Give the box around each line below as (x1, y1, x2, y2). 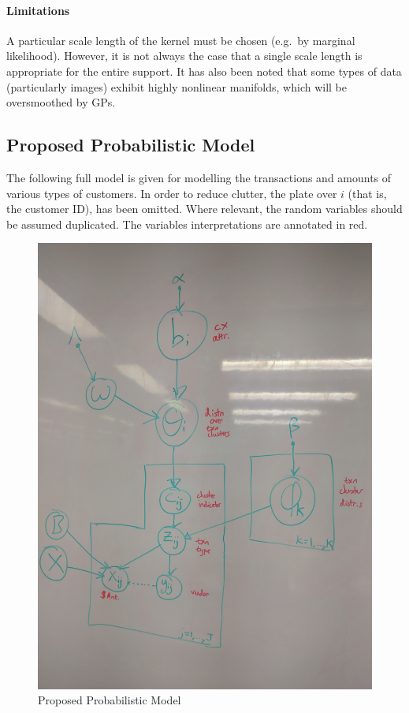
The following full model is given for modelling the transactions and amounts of (6, 169, 392, 185)
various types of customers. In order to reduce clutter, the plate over (6, 185, 337, 201)
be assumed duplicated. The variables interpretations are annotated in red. (6, 215, 368, 232)
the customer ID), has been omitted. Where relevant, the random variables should (6, 200, 403, 217)
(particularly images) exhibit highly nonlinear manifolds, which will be (6, 78, 348, 95)
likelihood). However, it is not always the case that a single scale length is (6, 47, 363, 64)
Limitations (6, 2, 70, 18)
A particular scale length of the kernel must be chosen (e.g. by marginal (6, 32, 355, 48)
